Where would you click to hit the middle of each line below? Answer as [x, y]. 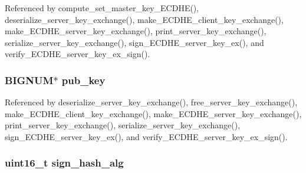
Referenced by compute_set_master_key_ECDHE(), [102, 8]
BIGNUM [29, 80]
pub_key [83, 80]
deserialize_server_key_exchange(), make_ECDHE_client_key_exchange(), [144, 19]
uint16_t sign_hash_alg [64, 163]
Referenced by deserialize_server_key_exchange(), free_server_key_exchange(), [151, 102]
